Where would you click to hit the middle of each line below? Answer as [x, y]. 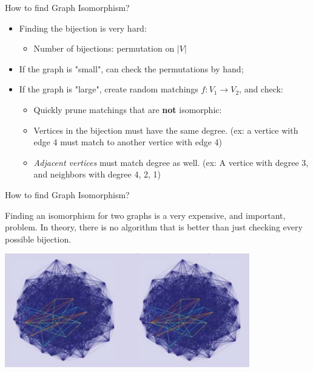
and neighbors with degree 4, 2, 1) [97, 174]
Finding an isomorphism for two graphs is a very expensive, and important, [145, 215]
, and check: [261, 89]
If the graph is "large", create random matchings [109, 89]
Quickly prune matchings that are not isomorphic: [128, 109]
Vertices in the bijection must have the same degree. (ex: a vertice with [166, 130]
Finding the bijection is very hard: [83, 28]
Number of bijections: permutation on [104, 48]
